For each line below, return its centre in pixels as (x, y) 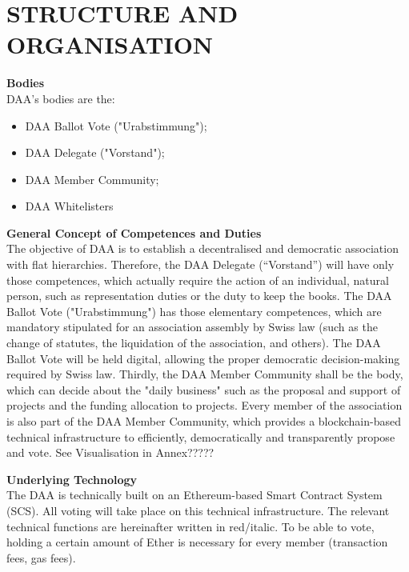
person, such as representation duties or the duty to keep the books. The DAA (199, 296)
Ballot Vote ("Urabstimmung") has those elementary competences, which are (194, 311)
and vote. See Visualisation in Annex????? (110, 452)
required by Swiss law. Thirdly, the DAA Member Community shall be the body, (205, 374)
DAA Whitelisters (69, 206)
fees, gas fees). (41, 557)
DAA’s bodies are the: (61, 98)
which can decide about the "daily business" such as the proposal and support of (204, 389)
